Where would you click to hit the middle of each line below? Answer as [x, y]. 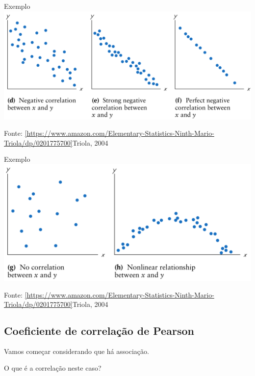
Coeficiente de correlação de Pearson [99, 331]
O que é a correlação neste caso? [53, 367]
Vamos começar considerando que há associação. [76, 351]
